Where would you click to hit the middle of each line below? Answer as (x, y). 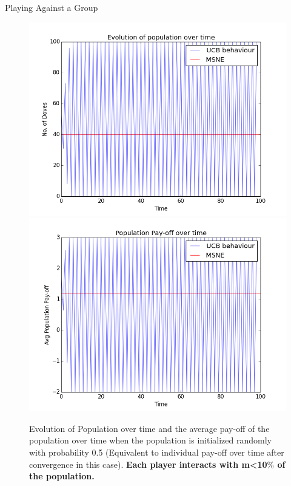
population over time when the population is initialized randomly (150, 440)
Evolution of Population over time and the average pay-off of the (149, 428)
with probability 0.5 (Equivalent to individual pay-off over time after (157, 452)
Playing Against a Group (52, 7)
